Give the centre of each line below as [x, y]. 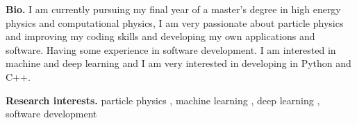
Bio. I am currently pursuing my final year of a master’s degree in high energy [173, 9]
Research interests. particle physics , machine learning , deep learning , [163, 100]
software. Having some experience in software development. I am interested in [171, 49]
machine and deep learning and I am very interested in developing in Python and [178, 63]
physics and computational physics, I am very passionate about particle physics [175, 22]
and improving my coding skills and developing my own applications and [160, 36]
